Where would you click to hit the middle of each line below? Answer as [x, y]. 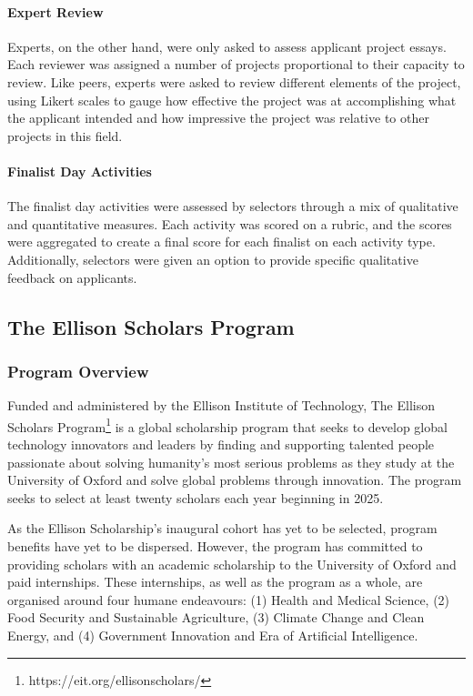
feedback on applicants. [72, 277]
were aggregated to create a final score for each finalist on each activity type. [221, 242]
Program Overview [78, 371]
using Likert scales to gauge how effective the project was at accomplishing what [232, 100]
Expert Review [55, 11]
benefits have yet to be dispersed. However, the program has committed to [215, 545]
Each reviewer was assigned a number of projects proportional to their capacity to [236, 64]
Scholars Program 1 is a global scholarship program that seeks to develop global [227, 425]
